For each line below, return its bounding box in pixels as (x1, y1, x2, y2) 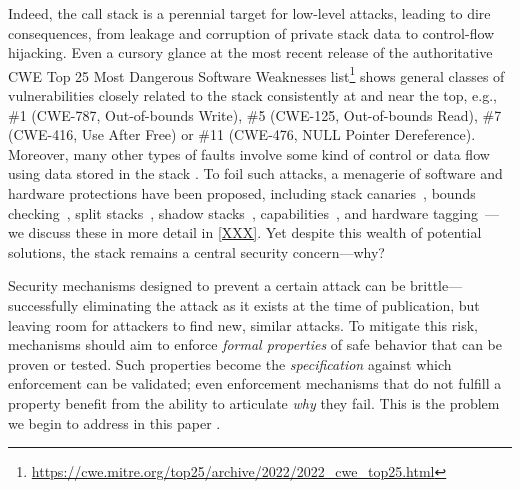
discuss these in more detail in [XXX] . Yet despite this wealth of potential (28, 222, 482, 243)
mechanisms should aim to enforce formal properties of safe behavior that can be (8, 334, 503, 355)
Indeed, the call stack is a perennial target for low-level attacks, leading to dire (8, 3, 491, 23)
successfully (8, 294, 79, 315)
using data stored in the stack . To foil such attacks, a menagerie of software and (8, 163, 503, 184)
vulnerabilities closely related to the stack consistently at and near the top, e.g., (8, 85, 497, 106)
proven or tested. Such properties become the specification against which (8, 353, 452, 374)
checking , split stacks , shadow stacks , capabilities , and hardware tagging (8, 202, 479, 223)
